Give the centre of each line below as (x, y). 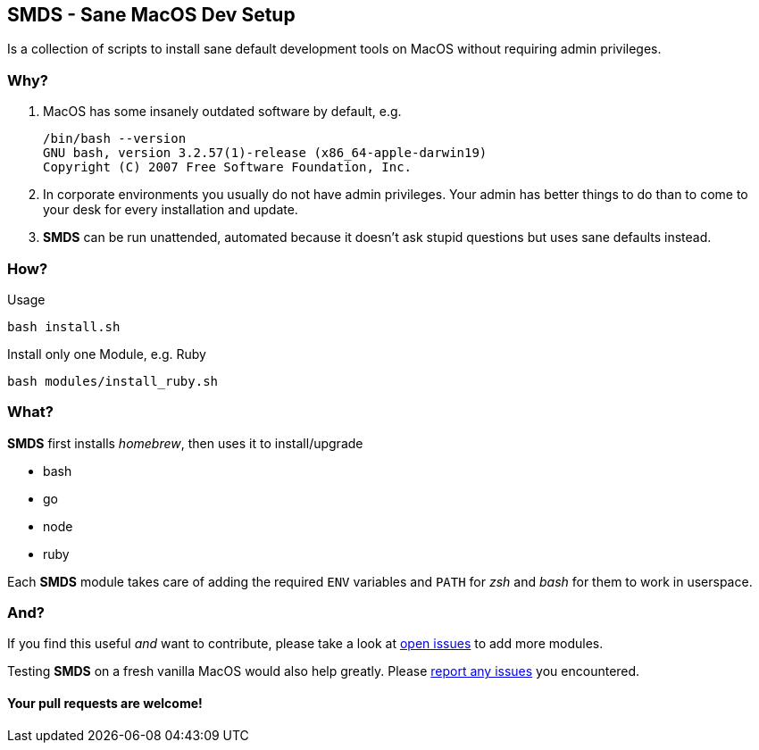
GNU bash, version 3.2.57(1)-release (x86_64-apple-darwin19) (265, 153)
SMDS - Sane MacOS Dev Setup (151, 15)
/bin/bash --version (115, 139)
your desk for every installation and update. (171, 210)
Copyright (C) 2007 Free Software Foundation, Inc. (228, 167)
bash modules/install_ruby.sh (113, 381)
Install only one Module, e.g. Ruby (107, 354)
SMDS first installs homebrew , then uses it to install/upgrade (185, 443)
